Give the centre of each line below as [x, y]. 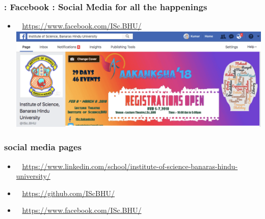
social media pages [43, 147]
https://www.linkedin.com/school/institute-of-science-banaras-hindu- [130, 166]
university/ [33, 176]
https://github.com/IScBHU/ [68, 193]
